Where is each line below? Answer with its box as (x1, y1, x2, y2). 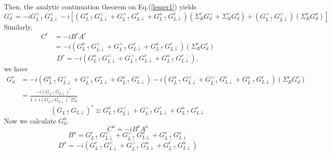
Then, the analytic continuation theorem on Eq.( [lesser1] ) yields (4, 1, 197, 11)
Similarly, (4, 21, 32, 31)
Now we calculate (4, 115, 57, 125)
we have (4, 63, 28, 73)
